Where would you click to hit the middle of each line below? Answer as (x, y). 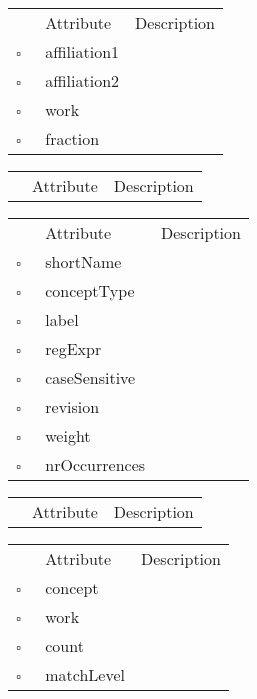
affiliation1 (82, 51)
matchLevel (85, 674)
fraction (72, 138)
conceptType (90, 290)
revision (72, 406)
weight (68, 435)
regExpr (73, 348)
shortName (83, 261)
